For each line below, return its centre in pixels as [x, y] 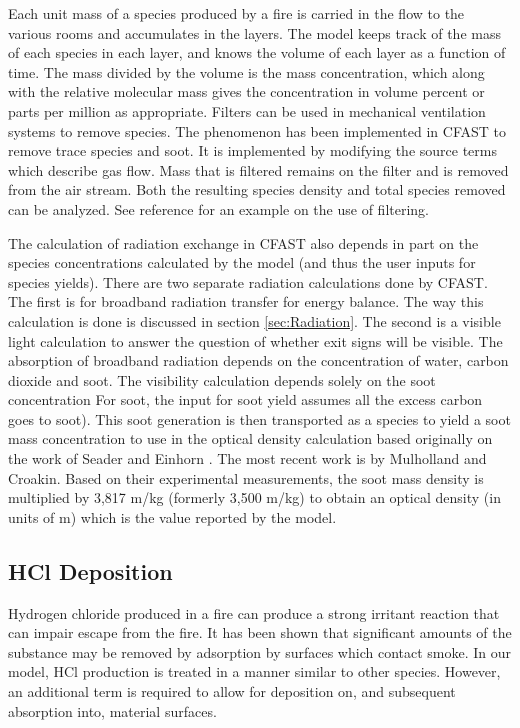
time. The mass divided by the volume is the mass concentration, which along [246, 71]
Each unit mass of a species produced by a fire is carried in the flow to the [236, 13]
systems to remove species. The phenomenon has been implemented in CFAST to [257, 130]
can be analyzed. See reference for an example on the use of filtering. [218, 208]
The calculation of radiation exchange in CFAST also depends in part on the [243, 242]
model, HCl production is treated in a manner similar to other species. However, [254, 671]
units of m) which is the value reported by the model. [172, 516]
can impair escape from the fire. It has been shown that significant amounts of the [260, 632]
